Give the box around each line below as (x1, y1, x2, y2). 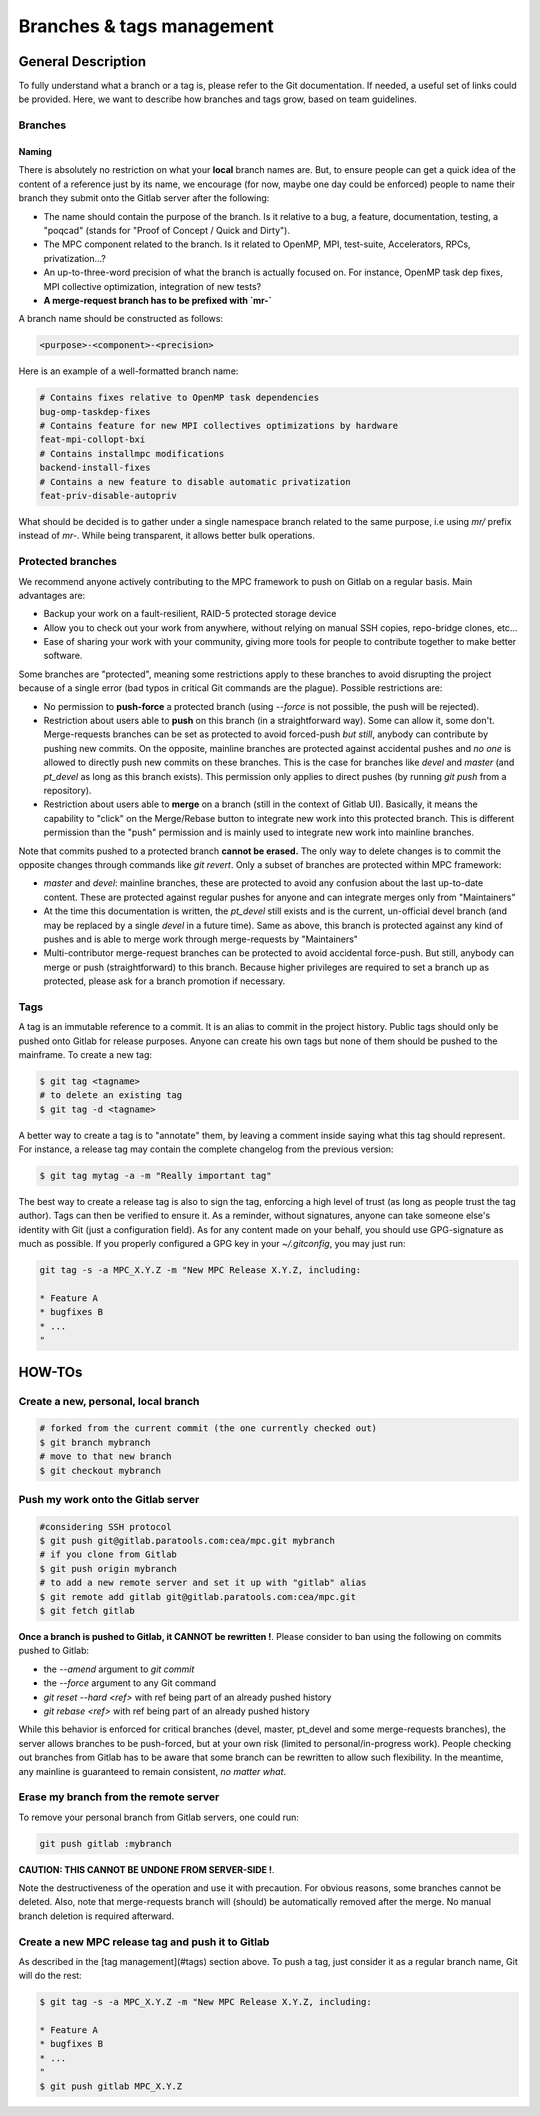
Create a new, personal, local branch (18, 1394, 200, 1408)
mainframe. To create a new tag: (18, 1048, 153, 1060)
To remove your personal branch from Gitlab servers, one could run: (18, 1811, 300, 1823)
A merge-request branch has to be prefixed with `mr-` (43, 294, 272, 306)
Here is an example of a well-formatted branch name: (18, 365, 239, 377)
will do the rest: (18, 1970, 82, 1982)
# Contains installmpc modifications (39, 448, 225, 459)
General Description (18, 53, 147, 70)
